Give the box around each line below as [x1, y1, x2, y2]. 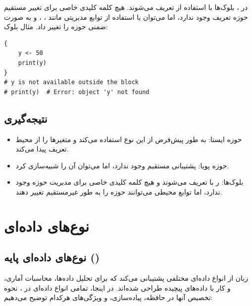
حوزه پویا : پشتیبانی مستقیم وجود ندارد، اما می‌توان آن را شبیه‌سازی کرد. [15, 160, 229, 170]
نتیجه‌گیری [4, 110, 48, 126]
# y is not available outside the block [4, 79, 139, 86]
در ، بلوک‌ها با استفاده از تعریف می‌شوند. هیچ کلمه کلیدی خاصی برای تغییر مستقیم [4, 2, 248, 12]
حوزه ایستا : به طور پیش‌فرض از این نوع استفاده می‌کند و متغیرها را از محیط [15, 134, 242, 144]
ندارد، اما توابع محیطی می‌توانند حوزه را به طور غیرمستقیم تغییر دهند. [15, 186, 222, 197]
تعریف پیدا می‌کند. [15, 144, 69, 154]
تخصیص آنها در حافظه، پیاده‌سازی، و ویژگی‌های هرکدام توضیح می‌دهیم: [4, 292, 213, 303]
